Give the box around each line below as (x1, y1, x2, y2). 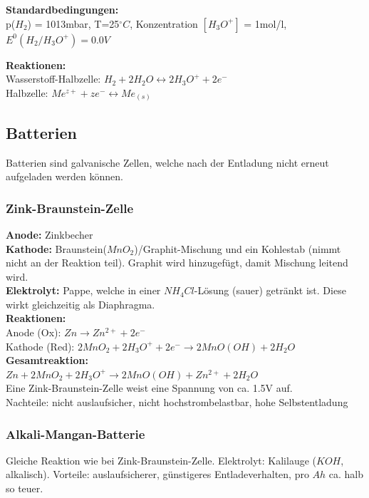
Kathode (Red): (6, 338, 75, 353)
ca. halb (328, 467, 364, 482)
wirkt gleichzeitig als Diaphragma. (6, 296, 155, 311)
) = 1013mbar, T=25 (27, 16, 120, 31)
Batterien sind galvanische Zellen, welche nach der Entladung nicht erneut (6, 155, 329, 170)
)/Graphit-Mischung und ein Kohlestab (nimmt (134, 241, 341, 256)
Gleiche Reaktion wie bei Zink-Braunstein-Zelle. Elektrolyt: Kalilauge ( (6, 452, 317, 467)
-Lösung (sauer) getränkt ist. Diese (194, 283, 346, 298)
